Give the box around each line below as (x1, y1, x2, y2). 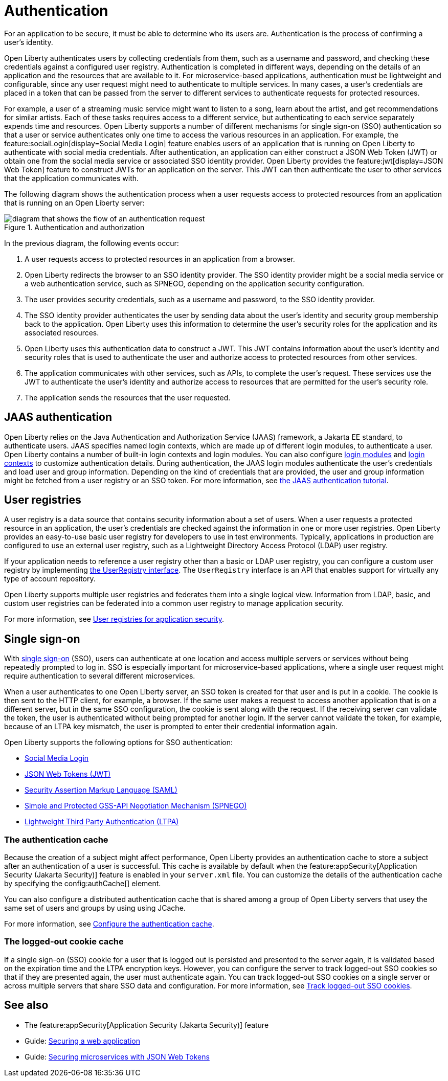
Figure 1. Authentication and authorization (4, 222, 145, 232)
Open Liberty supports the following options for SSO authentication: (4, 738, 233, 747)
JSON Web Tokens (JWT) (25, 770, 111, 779)
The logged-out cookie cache (4, 936, 124, 947)
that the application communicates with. (4, 173, 139, 183)
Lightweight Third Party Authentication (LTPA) (25, 817, 179, 826)
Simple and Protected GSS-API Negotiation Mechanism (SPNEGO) (25, 801, 247, 810)
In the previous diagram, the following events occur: (4, 238, 179, 247)
